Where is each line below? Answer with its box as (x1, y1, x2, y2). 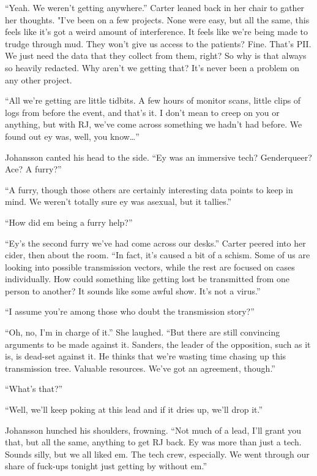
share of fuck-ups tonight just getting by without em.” (5, 459, 207, 472)
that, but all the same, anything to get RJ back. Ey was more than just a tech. (5, 436, 302, 448)
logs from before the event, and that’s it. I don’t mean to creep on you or (5, 106, 280, 118)
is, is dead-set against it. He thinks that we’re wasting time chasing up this (5, 350, 286, 363)
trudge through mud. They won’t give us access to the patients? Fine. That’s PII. (5, 37, 311, 50)
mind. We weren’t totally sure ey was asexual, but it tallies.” (5, 195, 232, 208)
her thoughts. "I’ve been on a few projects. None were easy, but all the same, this (5, 13, 310, 26)
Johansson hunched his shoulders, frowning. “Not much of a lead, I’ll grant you (5, 423, 302, 436)
